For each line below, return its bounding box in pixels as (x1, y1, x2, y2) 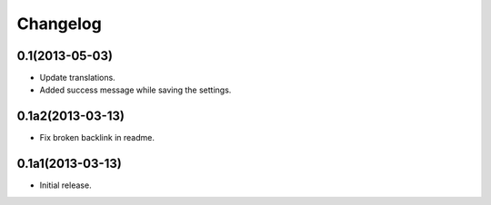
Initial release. (39, 180, 92, 190)
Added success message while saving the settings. (39, 84, 232, 95)
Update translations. (39, 73, 115, 83)
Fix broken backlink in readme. (39, 132, 155, 143)
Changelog (16, 14, 102, 34)
